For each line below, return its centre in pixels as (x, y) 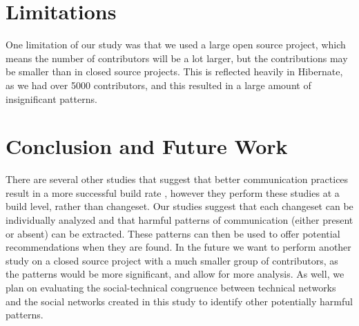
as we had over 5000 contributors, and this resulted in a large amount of (158, 85)
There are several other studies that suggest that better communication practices (177, 179)
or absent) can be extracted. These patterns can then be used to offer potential (173, 233)
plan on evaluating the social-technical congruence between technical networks (171, 287)
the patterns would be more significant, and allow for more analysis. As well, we (175, 274)
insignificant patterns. (51, 98)
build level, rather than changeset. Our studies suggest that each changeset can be (179, 206)
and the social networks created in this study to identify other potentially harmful (179, 301)
